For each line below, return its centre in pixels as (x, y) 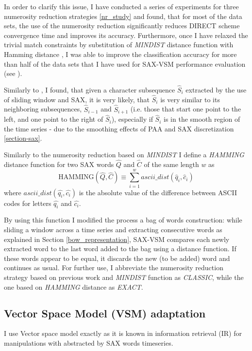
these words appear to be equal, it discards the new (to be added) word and (117, 258)
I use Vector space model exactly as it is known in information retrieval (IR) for (123, 333)
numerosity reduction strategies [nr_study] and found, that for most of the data (123, 16)
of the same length (171, 164)
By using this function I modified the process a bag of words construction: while (123, 220)
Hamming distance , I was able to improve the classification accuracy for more (120, 54)
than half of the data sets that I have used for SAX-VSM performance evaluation (125, 64)
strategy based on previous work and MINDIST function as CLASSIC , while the (124, 277)
